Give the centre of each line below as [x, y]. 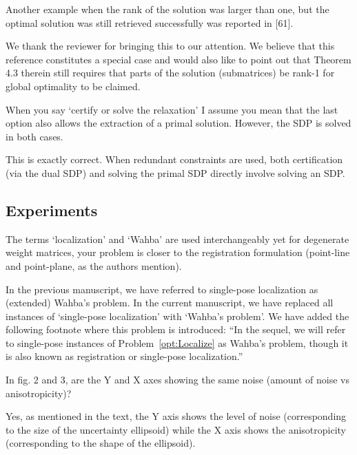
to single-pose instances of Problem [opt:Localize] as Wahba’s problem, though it [177, 342]
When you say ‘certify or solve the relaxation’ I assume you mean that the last [172, 109]
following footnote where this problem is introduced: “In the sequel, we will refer [176, 329]
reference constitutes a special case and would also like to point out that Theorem [178, 59]
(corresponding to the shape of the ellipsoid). [101, 443]
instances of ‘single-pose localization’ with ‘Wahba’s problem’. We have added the [177, 316]
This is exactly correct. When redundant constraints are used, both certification [174, 159]
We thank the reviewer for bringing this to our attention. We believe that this [170, 46]
